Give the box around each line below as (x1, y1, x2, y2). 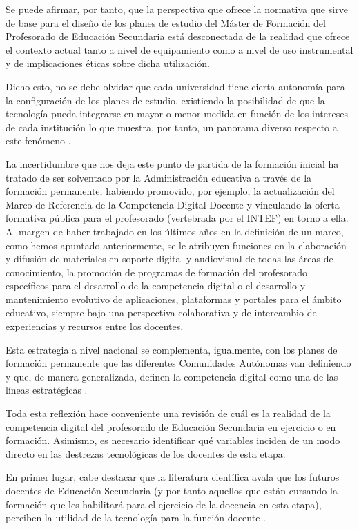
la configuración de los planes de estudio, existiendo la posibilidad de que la (6, 93, 325, 107)
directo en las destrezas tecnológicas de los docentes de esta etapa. (6, 446, 286, 461)
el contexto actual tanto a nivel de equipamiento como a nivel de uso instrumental (6, 42, 353, 57)
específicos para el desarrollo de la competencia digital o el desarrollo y (6, 278, 306, 293)
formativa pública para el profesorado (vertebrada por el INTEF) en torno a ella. (6, 211, 349, 225)
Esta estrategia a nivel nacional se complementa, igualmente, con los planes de (6, 342, 338, 356)
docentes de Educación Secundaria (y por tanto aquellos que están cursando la (6, 483, 338, 497)
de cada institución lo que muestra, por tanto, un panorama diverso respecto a (6, 119, 338, 134)
